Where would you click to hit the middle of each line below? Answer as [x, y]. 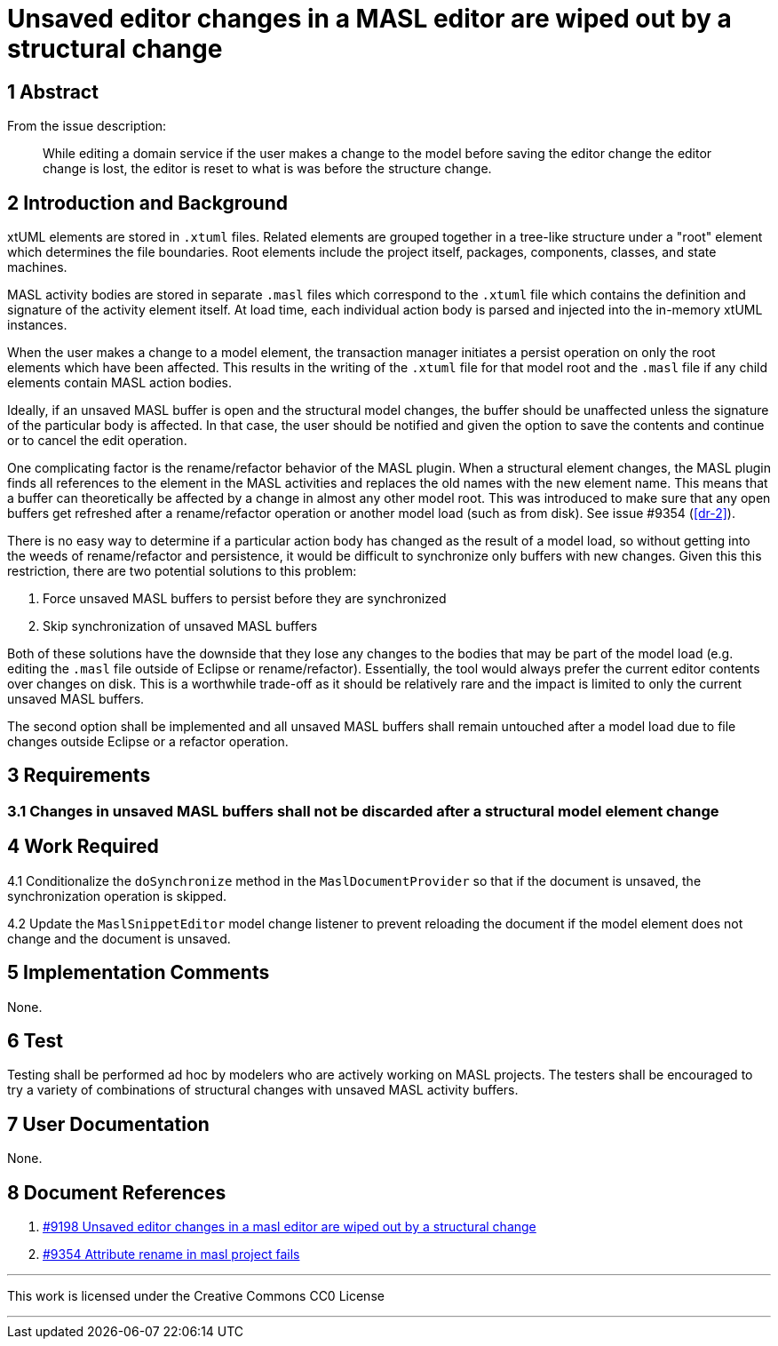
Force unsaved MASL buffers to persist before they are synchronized [245, 599]
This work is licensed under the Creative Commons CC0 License [196, 1296]
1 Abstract [53, 92]
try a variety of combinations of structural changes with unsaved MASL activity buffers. [263, 1090]
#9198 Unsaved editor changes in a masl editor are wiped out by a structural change [290, 1227]
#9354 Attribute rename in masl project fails [171, 1254]
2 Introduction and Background [147, 203]
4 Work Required [83, 847]
